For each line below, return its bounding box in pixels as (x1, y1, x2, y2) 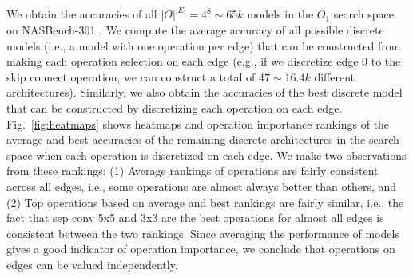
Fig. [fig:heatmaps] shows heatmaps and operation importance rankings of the (6, 115, 390, 132)
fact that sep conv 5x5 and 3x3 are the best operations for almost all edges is (6, 209, 384, 226)
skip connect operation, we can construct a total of (6, 68, 256, 85)
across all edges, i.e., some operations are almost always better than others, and (6, 177, 397, 194)
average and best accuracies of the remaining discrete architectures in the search (6, 131, 399, 148)
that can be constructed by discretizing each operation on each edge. (6, 100, 343, 116)
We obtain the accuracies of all (6, 6, 157, 22)
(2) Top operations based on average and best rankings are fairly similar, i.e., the (6, 193, 404, 210)
